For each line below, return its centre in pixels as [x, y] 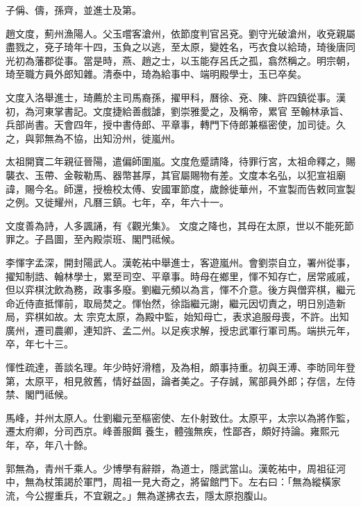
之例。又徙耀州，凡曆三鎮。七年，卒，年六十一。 [117, 202]
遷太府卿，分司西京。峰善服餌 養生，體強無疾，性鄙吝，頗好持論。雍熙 [168, 431]
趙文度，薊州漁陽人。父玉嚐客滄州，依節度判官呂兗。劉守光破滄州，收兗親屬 [180, 33]
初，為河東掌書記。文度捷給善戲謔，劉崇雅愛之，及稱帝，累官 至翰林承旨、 [177, 111]
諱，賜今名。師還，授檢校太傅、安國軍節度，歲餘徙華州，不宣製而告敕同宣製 [180, 188]
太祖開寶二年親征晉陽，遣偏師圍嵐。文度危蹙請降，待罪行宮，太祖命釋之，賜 [180, 161]
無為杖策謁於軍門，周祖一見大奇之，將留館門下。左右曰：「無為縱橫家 [183, 482]
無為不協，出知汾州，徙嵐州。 [112, 138]
